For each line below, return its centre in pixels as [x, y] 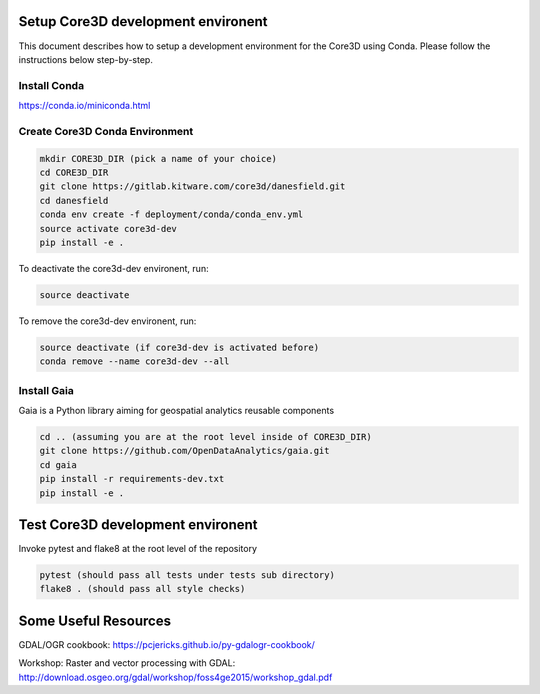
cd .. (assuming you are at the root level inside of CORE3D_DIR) [205, 436]
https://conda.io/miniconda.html [84, 106]
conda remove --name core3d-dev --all [134, 361]
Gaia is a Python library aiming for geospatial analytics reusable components [176, 410]
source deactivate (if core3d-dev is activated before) [179, 347]
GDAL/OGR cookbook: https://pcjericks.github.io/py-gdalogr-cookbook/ [166, 644]
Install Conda [51, 85]
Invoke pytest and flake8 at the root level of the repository [138, 549]
